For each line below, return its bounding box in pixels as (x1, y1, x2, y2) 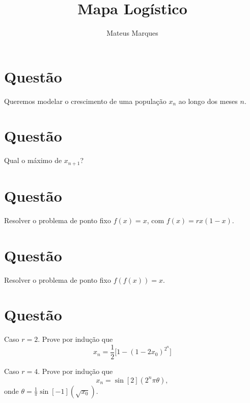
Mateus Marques (106, 28, 158, 38)
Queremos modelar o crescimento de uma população (4, 95, 166, 106)
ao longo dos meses (178, 95, 238, 106)
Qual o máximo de (4, 155, 62, 166)
